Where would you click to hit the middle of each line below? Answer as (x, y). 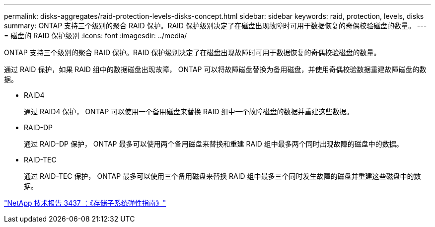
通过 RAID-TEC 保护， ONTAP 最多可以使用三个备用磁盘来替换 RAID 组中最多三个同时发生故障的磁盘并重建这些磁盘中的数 (222, 176)
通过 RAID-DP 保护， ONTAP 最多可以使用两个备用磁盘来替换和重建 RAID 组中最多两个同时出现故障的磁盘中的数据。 (214, 144)
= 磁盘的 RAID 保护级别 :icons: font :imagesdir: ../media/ (96, 36)
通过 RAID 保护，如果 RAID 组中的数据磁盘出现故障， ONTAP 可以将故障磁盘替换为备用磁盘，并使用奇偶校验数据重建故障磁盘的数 (215, 69)
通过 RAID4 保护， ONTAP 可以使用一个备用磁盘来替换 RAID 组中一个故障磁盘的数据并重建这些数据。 (189, 112)
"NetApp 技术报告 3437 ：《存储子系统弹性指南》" (85, 203)
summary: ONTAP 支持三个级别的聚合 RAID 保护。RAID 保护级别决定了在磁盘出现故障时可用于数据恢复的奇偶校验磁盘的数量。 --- (216, 26)
